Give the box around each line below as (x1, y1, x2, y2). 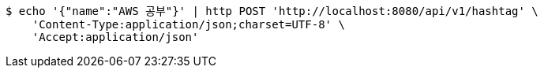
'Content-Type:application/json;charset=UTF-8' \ (32, 18, 345, 31)
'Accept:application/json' (32, 31, 199, 43)
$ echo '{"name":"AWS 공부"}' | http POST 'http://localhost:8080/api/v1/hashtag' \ (6, 5, 538, 17)
